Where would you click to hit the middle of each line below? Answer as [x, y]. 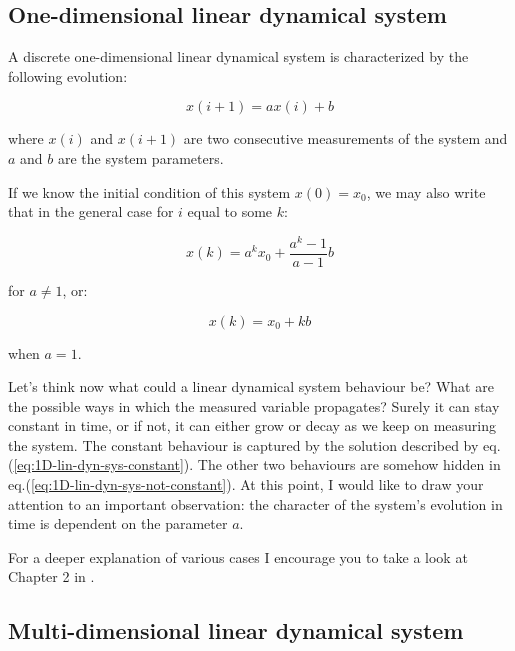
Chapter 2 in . [51, 576]
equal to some [230, 211]
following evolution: [68, 75]
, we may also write [426, 191]
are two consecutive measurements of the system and [345, 138]
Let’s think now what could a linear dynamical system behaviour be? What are [251, 386]
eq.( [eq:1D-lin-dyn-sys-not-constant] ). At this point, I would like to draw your [246, 484]
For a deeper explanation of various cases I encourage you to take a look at [238, 556]
